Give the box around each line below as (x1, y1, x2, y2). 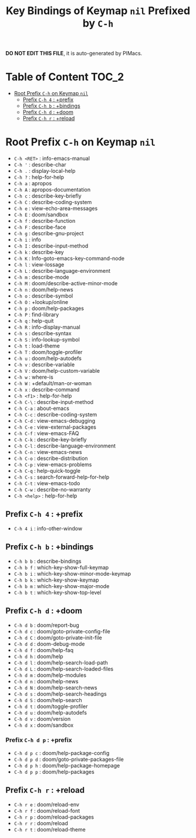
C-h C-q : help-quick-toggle (13, 468, 80, 475)
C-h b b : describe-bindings (13, 557, 82, 565)
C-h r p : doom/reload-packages (13, 813, 94, 820)
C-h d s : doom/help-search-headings (13, 690, 107, 697)
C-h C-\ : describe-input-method (13, 399, 94, 406)
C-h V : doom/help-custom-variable (13, 368, 100, 375)
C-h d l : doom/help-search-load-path (13, 659, 108, 666)
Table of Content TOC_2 (5, 71, 124, 84)
